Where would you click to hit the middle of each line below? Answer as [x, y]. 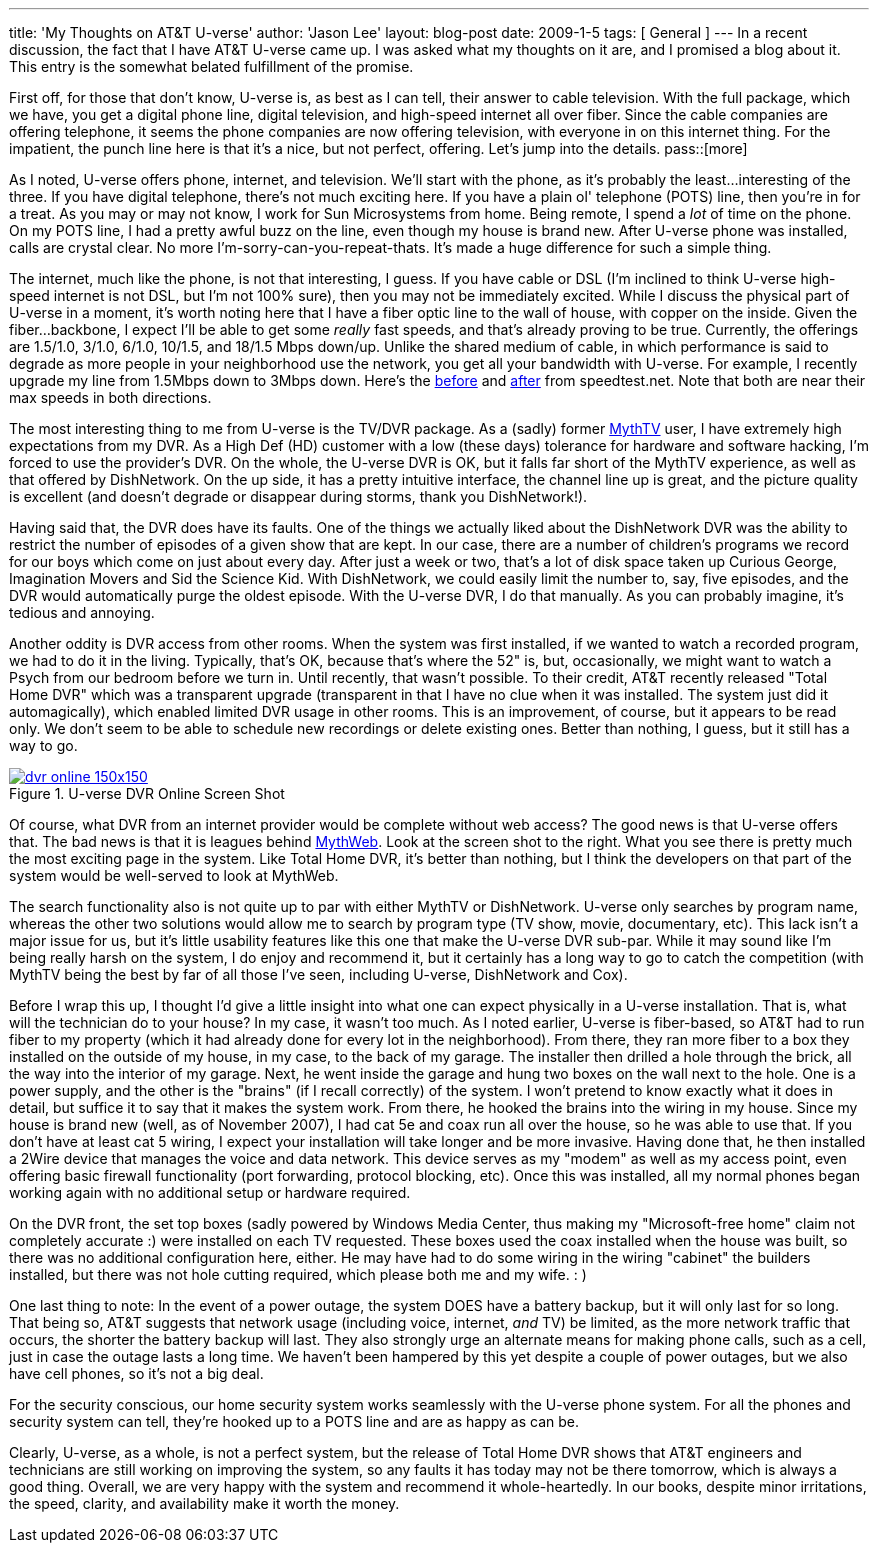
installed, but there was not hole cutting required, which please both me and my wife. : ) [298, 1274]
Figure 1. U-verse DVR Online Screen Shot [147, 793]
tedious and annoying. [82, 612]
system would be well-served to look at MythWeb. [174, 875]
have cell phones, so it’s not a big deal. [136, 1373]
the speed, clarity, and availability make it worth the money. [204, 1503]
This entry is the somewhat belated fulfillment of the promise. [211, 66]
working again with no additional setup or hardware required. [210, 1192]
